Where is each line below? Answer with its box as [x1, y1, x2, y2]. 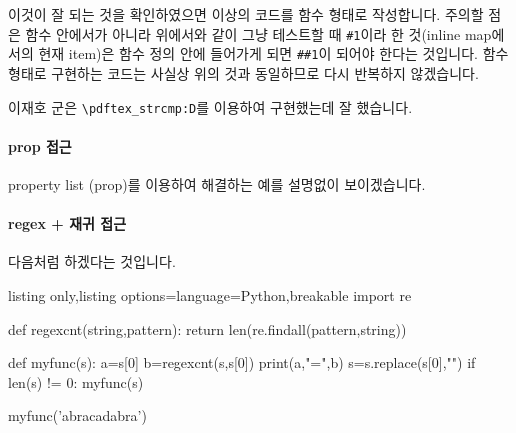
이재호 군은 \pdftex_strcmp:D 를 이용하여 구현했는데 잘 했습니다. [8, 96, 413, 117]
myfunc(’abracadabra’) [8, 405, 147, 426]
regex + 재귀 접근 [8, 213, 127, 234]
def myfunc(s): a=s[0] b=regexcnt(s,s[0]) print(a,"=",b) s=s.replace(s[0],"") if [8, 352, 476, 373]
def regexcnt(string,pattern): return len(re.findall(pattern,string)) [8, 318, 407, 339]
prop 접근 [8, 135, 72, 156]
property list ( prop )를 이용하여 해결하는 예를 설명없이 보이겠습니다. [8, 173, 426, 194]
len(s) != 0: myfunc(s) [8, 371, 144, 392]
